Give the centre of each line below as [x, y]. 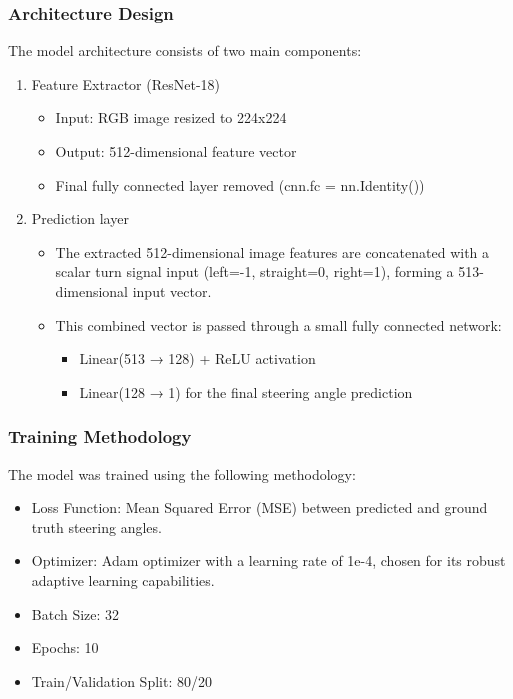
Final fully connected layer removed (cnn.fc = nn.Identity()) [240, 184]
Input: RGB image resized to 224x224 [171, 117]
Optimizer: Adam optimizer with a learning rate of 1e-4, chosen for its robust [268, 560]
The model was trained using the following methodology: [182, 473]
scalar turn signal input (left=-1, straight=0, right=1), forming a [254, 271]
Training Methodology [100, 436]
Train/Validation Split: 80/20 [121, 680]
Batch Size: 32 [75, 613]
